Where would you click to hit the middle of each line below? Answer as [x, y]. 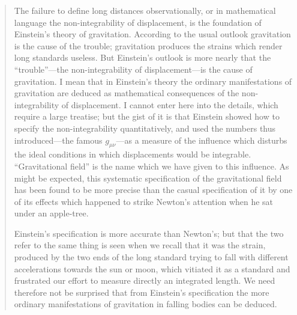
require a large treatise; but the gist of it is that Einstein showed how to [147, 116]
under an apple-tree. [51, 213]
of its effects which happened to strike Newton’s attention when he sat [144, 201]
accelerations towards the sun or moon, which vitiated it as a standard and [152, 268]
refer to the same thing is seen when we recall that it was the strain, [140, 245]
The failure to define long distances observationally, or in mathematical [145, 10]
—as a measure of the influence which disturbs [202, 140]
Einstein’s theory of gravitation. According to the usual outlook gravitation [152, 34]
